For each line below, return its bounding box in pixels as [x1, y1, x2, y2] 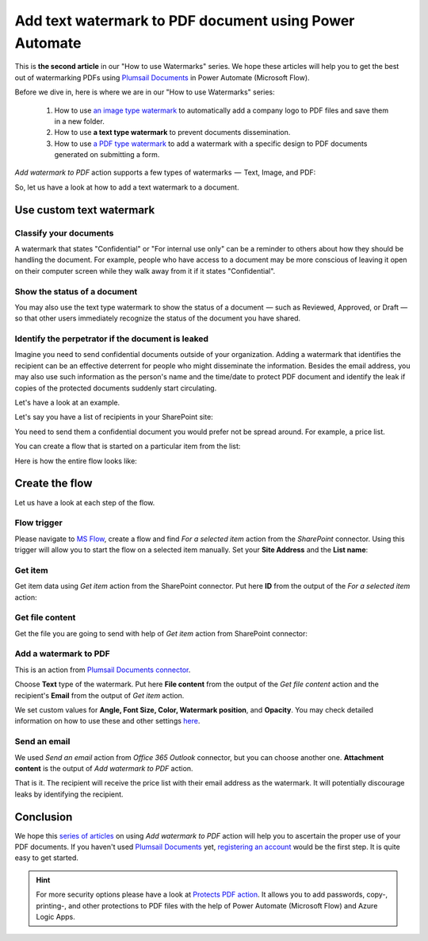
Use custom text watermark [14, 203, 155, 217]
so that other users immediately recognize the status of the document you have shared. [14, 313, 301, 323]
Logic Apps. [36, 912, 75, 921]
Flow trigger [14, 517, 63, 528]
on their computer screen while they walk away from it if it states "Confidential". [14, 266, 276, 275]
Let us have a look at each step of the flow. [14, 497, 155, 507]
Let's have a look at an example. [14, 398, 120, 408]
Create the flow [14, 477, 93, 490]
